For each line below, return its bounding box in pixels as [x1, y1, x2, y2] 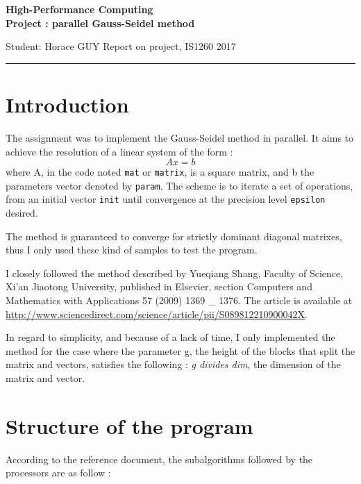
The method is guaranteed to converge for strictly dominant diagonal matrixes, [6, 228, 342, 243]
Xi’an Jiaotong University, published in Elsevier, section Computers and [6, 279, 312, 294]
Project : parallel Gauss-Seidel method [6, 15, 195, 30]
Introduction [6, 90, 129, 118]
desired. [6, 206, 38, 220]
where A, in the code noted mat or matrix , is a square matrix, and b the [6, 165, 314, 179]
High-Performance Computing [6, 2, 153, 16]
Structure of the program [6, 411, 253, 440]
